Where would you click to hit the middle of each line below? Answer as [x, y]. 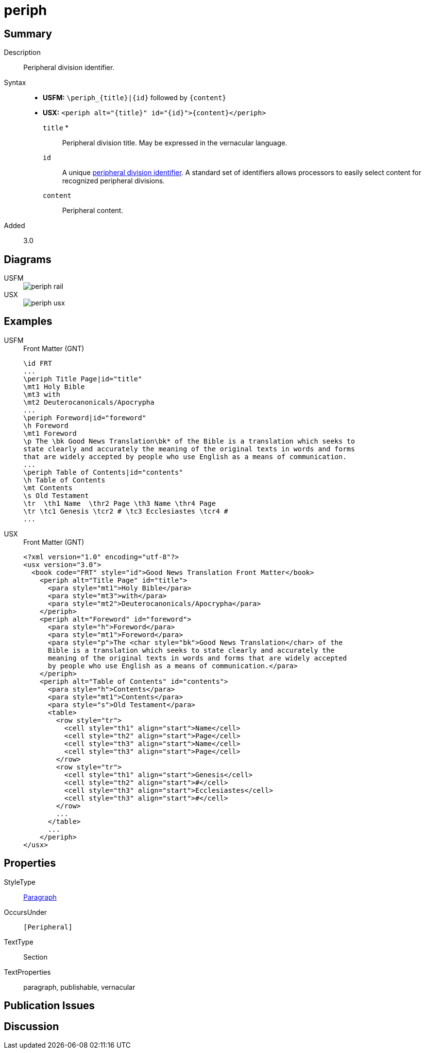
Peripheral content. [93, 211]
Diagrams [28, 259]
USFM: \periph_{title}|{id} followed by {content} [135, 98]
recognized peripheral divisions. [114, 181]
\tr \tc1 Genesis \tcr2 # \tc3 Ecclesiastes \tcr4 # [126, 511]
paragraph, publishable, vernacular [79, 987]
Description [22, 53]
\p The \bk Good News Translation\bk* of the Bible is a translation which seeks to [189, 441]
